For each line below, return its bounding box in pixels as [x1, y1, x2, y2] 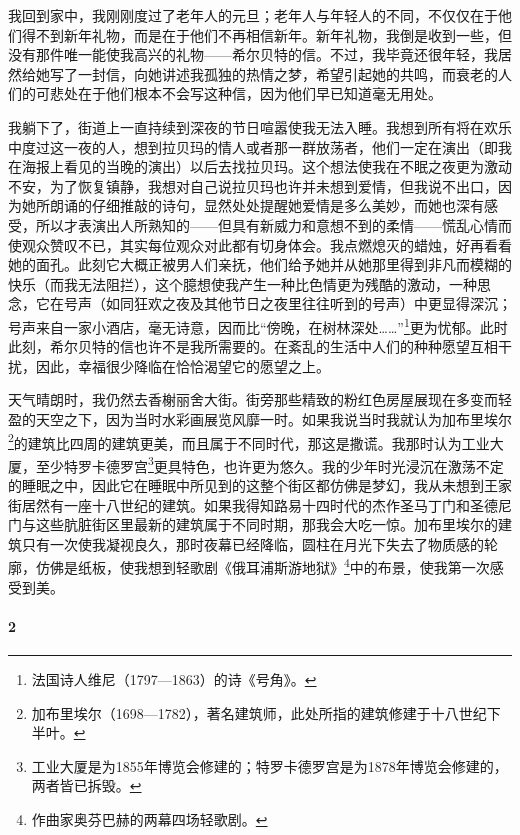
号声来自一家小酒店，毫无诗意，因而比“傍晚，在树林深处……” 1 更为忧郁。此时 [8, 313, 508, 337]
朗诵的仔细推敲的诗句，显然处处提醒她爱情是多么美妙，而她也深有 [49, 195, 484, 216]
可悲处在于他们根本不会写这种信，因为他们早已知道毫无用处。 [35, 83, 442, 104]
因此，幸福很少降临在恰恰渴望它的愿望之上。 [35, 355, 330, 376]
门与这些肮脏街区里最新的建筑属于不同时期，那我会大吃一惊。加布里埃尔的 [8, 514, 498, 535]
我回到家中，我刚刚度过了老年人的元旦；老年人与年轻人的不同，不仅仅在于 [8, 5, 498, 25]
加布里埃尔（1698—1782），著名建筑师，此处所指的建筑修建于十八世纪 [31, 702, 487, 723]
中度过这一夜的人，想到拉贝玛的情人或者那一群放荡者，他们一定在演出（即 [8, 136, 498, 157]
